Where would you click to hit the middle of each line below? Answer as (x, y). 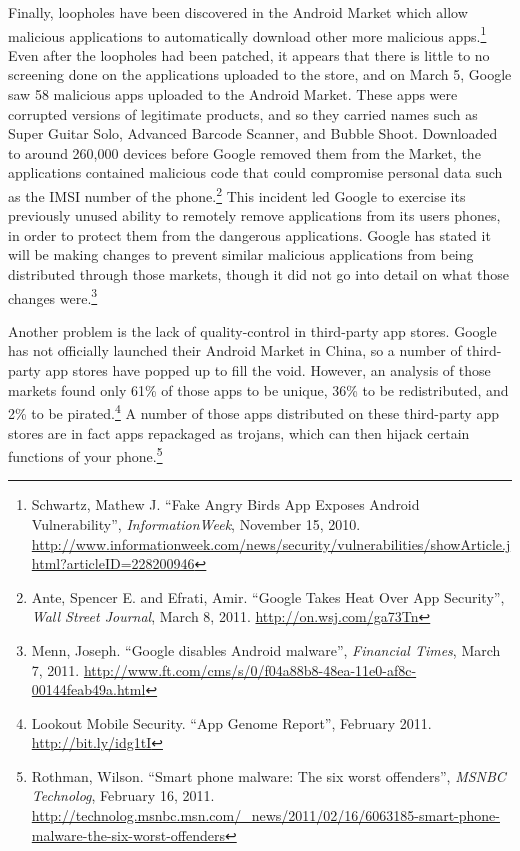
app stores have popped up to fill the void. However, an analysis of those (268, 370)
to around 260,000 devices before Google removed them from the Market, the (244, 152)
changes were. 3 (53, 296)
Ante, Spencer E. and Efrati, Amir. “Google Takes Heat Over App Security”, (268, 596)
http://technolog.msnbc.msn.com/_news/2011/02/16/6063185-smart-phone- (265, 815)
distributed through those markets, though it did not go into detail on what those (258, 274)
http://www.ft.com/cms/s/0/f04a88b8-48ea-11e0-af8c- (250, 669)
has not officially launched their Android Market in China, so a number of (235, 350)
